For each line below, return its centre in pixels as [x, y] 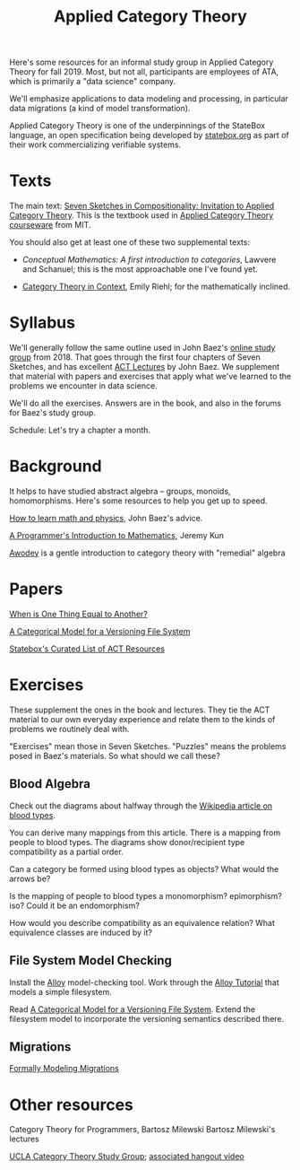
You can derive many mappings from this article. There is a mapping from [145, 833]
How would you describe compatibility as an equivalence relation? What [142, 922]
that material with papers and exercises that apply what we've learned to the [150, 376]
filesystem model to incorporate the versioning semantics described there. [147, 1018]
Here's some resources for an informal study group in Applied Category [141, 62]
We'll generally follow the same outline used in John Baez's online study [142, 348]
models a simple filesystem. [60, 991]
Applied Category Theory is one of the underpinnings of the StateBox [137, 126]
